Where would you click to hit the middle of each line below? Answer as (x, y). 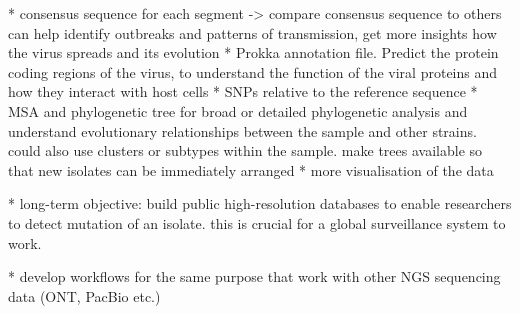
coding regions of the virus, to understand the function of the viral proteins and (253, 71)
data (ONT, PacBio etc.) (84, 295)
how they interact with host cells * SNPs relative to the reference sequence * (243, 91)
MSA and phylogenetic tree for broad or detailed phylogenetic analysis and (238, 110)
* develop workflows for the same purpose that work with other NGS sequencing (254, 276)
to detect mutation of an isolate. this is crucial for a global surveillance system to (257, 222)
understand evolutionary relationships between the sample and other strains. (242, 130)
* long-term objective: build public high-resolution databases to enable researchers (260, 203)
